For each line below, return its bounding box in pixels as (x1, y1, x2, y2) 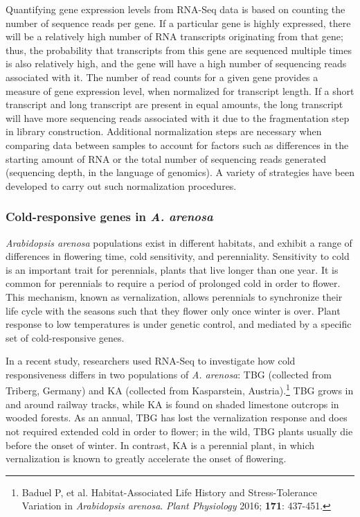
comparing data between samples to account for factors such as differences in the (6, 137, 349, 152)
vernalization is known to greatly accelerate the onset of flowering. (6, 451, 287, 466)
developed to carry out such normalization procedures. (6, 178, 237, 193)
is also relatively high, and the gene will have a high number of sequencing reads (6, 56, 347, 71)
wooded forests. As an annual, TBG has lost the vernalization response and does (6, 410, 348, 425)
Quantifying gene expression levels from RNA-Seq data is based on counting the (6, 2, 345, 16)
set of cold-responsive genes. (6, 330, 125, 344)
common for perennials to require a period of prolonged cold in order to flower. (6, 276, 341, 290)
